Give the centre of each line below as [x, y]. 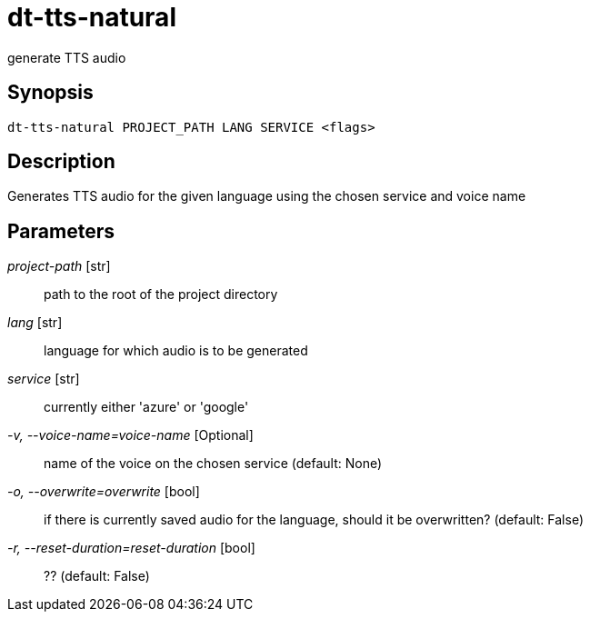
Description [61, 162]
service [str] [44, 379]
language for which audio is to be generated [176, 351]
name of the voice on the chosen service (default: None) [213, 464]
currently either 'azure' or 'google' [146, 407]
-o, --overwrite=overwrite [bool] [104, 492]
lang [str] [35, 323]
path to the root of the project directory [161, 295]
